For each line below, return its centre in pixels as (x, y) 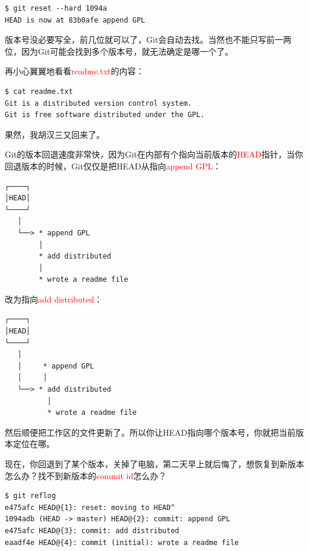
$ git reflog (30, 496)
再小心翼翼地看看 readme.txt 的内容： (75, 71)
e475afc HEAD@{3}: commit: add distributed (92, 530)
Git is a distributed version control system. (98, 103)
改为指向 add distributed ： (54, 299)
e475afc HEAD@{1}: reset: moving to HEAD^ (90, 507)
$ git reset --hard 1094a (56, 8)
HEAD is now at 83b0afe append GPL (75, 20)
